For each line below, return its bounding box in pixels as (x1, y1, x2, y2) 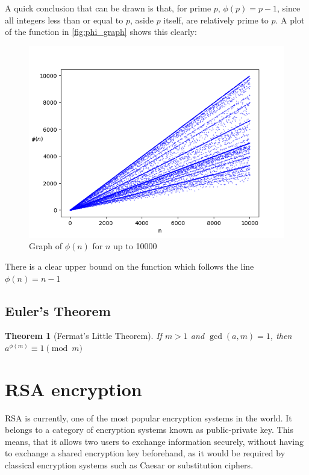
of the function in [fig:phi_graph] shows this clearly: (5, 25, 197, 38)
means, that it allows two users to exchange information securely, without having (5, 435, 304, 447)
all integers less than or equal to (5, 13, 123, 26)
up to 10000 (113, 240, 157, 252)
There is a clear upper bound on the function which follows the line (5, 259, 254, 272)
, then (270, 329, 292, 342)
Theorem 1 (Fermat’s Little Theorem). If (5, 329, 162, 342)
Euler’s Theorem (5, 301, 111, 320)
